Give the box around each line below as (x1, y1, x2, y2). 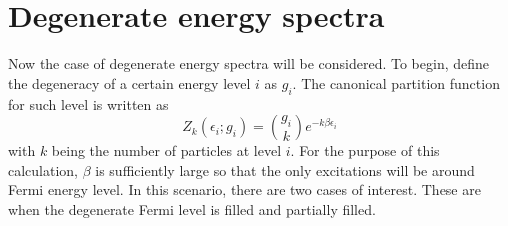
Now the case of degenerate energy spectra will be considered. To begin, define (8, 53, 490, 74)
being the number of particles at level (51, 140, 282, 161)
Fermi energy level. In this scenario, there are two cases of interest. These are (8, 179, 481, 200)
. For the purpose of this (290, 140, 440, 161)
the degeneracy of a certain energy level (8, 72, 251, 93)
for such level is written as (8, 93, 169, 114)
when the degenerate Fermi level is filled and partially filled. (8, 198, 376, 219)
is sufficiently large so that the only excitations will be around (95, 159, 475, 180)
